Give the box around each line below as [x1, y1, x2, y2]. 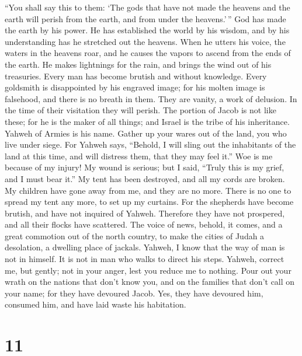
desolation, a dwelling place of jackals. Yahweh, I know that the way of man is [5, 241, 285, 253]
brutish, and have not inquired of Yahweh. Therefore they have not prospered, [5, 207, 285, 219]
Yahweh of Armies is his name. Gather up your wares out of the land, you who [5, 127, 287, 139]
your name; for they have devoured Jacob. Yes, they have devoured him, [5, 287, 263, 299]
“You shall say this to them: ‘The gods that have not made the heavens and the [5, 1, 290, 13]
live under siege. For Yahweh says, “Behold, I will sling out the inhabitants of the [5, 138, 296, 151]
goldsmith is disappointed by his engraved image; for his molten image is [5, 81, 265, 93]
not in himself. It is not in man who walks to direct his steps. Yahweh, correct [5, 253, 284, 265]
